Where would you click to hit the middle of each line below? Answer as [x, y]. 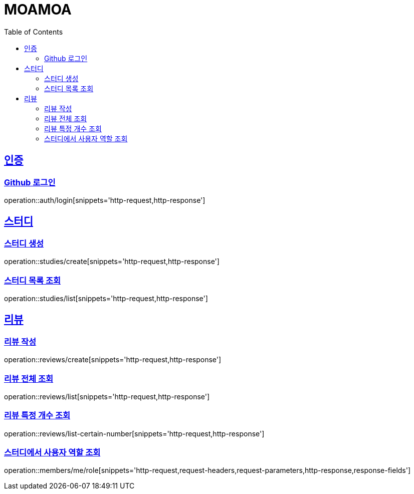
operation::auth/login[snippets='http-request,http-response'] [105, 200]
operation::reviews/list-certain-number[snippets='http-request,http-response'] [134, 433]
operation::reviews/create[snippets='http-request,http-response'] [113, 360]
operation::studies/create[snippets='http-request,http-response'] [112, 262]
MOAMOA [38, 10]
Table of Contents [34, 32]
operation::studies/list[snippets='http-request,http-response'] [106, 298]
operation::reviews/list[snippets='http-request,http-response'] [107, 396]
